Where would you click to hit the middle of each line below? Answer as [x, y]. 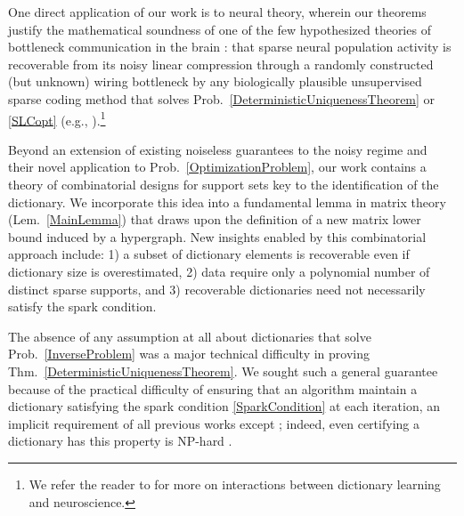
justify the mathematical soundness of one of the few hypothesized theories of [220, 29]
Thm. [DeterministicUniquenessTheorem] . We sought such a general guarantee [223, 371]
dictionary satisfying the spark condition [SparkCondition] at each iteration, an [224, 406]
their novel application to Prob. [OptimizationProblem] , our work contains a [217, 167]
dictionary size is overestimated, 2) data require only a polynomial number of [219, 271]
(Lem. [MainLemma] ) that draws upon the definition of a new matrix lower [215, 219]
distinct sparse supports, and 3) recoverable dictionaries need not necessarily [217, 289]
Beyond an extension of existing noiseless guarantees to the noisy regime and [218, 149]
